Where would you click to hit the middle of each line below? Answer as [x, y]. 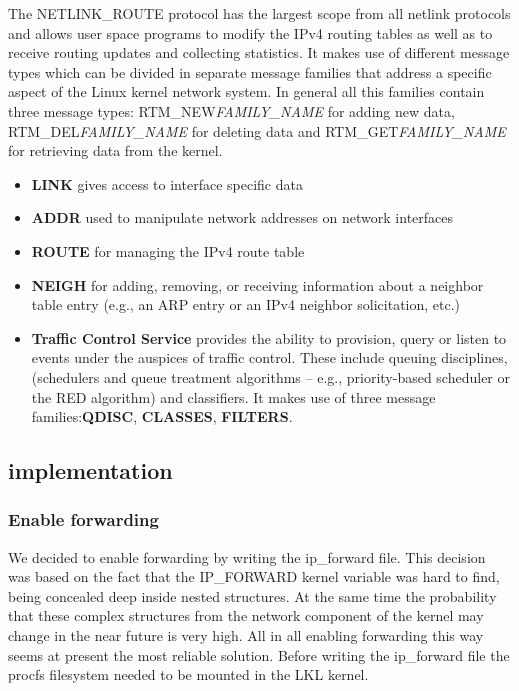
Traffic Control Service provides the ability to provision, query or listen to [269, 337]
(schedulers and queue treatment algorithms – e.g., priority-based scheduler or [271, 376]
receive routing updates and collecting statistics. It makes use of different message [259, 52]
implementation [90, 470]
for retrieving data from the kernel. [115, 150]
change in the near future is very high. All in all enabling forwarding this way [246, 635]
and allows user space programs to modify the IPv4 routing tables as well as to [250, 32]
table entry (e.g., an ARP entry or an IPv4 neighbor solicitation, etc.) [246, 304]
